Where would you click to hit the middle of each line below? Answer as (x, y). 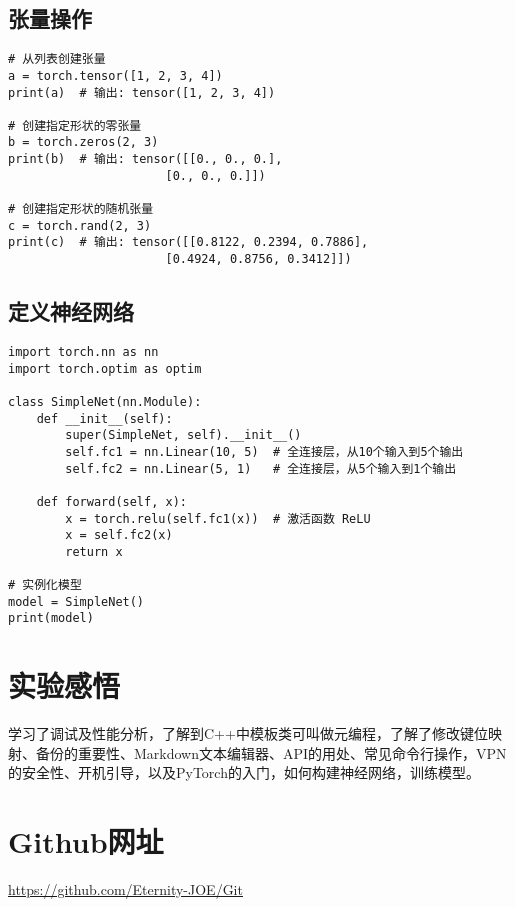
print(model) (51, 618)
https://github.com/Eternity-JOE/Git (125, 889)
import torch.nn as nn (83, 351)
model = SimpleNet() (76, 601)
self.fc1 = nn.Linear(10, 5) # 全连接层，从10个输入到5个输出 (264, 451)
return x (94, 551)
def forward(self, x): (111, 501)
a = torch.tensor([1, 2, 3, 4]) (115, 75)
